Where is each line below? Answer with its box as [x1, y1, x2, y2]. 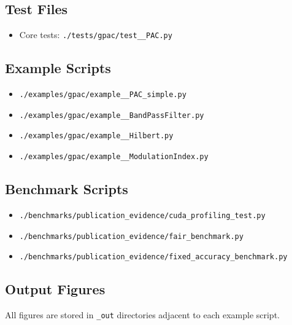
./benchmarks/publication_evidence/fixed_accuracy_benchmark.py [19, 253, 288, 262]
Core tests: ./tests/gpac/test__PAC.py [19, 28, 172, 41]
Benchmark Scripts [5, 179, 128, 198]
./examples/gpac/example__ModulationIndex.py [19, 152, 209, 162]
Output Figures [5, 280, 106, 299]
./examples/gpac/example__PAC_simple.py [19, 90, 186, 100]
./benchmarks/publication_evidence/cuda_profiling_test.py [19, 211, 266, 220]
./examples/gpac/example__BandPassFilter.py [19, 111, 204, 120]
